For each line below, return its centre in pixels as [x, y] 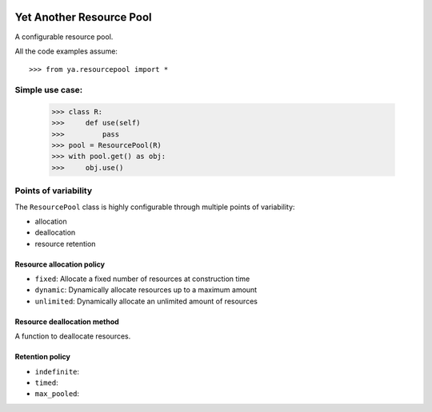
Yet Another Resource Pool [83, 17]
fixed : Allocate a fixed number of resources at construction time [142, 279]
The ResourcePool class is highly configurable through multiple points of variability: [155, 207]
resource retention [65, 244]
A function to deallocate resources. [73, 336]
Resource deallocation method [67, 321]
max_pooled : [57, 394]
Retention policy [43, 357]
